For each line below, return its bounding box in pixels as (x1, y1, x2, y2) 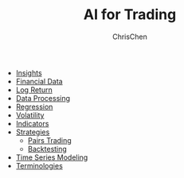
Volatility (15, 110, 45, 120)
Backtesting (27, 144, 68, 153)
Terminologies (15, 161, 64, 170)
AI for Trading (83, 6, 177, 24)
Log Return (15, 85, 53, 95)
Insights (15, 68, 42, 77)
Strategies (15, 127, 50, 137)
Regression (15, 102, 53, 111)
